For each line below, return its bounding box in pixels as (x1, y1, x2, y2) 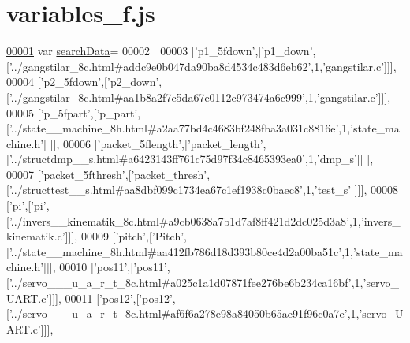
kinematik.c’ (6, 228, 65, 244)
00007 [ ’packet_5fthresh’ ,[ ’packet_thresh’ (6, 166, 207, 182)
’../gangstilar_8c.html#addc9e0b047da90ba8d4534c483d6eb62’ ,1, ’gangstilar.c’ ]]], (9, 58, 397, 74)
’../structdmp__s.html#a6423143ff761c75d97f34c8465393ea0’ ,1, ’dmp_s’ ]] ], (9, 151, 374, 167)
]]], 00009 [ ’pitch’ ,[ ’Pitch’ (65, 228, 184, 244)
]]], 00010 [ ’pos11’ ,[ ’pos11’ (43, 259, 167, 275)
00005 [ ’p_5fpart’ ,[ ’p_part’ (6, 104, 138, 121)
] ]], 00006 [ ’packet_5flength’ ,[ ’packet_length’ (43, 135, 263, 151)
